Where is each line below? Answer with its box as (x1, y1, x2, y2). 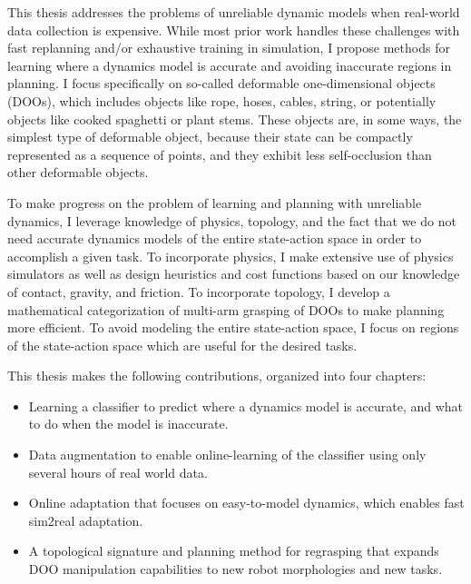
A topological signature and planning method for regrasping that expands (28, 541, 439, 560)
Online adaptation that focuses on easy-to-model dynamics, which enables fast (28, 493, 465, 512)
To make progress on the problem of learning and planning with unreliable (7, 193, 422, 212)
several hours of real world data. (28, 462, 208, 481)
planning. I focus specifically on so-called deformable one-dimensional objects (7, 74, 436, 93)
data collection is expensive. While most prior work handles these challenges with (7, 20, 460, 39)
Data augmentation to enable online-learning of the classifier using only (28, 445, 427, 464)
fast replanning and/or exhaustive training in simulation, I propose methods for (7, 38, 450, 57)
